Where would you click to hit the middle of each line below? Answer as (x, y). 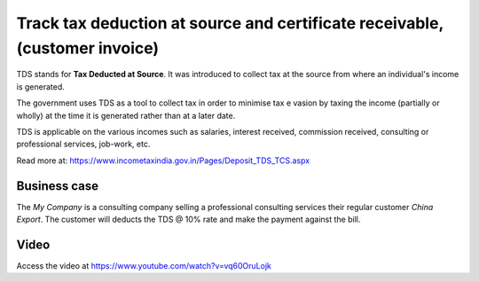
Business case (58, 186)
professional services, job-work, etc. (83, 144)
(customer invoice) (88, 48)
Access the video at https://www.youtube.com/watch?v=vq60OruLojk (144, 265)
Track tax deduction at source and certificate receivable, (230, 23)
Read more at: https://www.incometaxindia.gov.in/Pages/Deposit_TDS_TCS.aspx (163, 161)
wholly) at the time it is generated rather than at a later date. (126, 115)
